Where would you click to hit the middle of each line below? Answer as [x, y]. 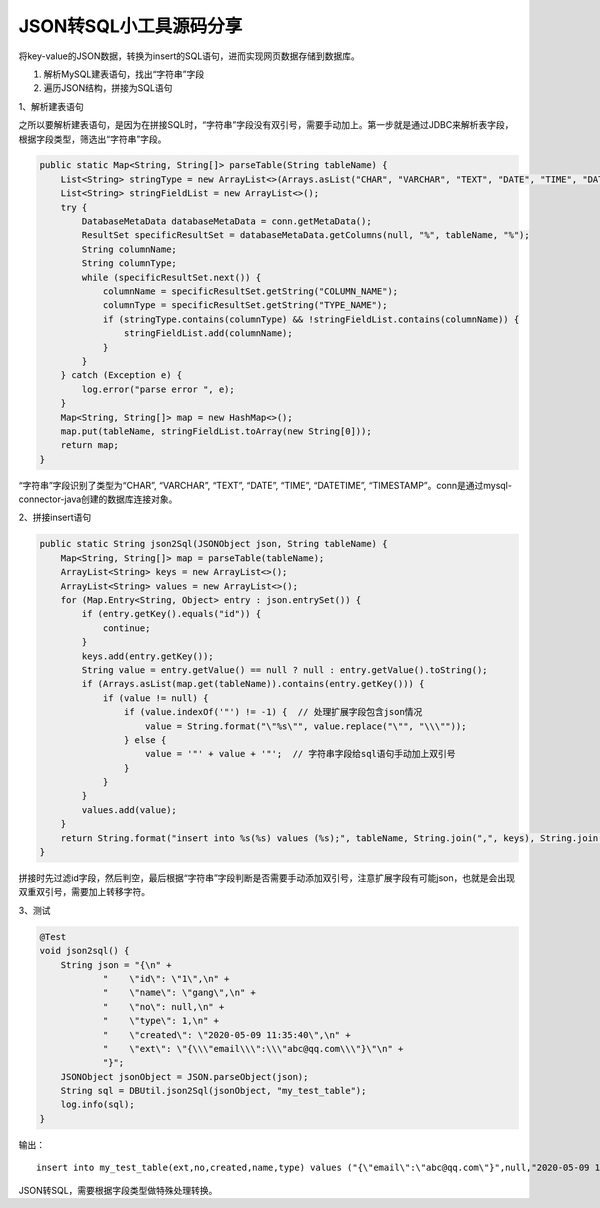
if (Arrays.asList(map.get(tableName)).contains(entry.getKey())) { [253, 684]
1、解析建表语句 [51, 106]
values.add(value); [129, 809]
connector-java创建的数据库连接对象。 [98, 499]
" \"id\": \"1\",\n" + [166, 978]
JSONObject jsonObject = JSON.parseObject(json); [184, 1076]
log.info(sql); [97, 1104]
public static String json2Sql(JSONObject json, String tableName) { [213, 544]
